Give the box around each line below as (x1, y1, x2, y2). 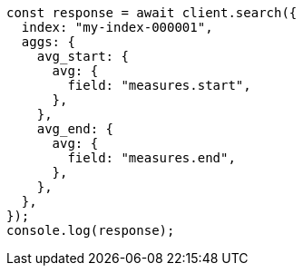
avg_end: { (36, 122, 114, 136)
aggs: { (21, 34, 75, 49)
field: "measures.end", (67, 151, 236, 165)
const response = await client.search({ (6, 5, 298, 20)
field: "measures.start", (67, 78, 251, 93)
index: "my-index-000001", (21, 20, 213, 34)
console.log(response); (6, 223, 175, 238)
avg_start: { (36, 49, 129, 63)
